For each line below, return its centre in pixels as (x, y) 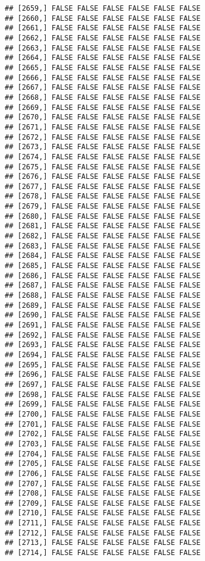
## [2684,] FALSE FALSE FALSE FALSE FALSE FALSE (103, 256)
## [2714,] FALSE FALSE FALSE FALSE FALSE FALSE (103, 553)
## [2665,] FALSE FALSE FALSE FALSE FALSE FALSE (103, 67)
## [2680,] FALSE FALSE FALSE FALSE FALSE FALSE (103, 216)
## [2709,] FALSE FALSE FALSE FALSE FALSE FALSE (103, 503)
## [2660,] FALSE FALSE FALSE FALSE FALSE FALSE (103, 18)
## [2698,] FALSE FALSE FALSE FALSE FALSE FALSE (103, 394)
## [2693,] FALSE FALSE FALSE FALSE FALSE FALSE (103, 345)
